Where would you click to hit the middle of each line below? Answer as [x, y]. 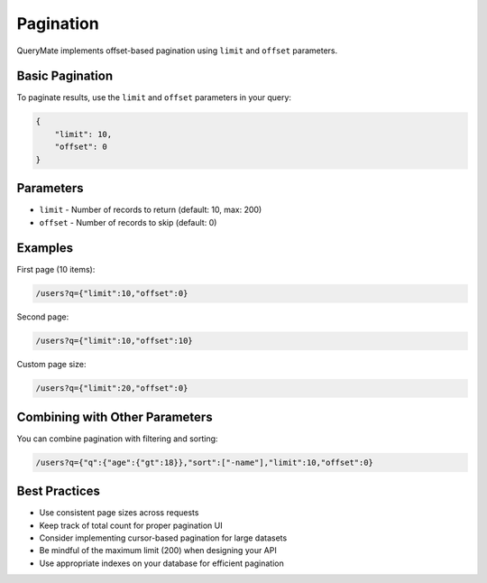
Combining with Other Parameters [115, 416]
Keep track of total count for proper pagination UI [131, 525]
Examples [45, 248]
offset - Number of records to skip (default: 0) [128, 222]
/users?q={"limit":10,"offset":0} [112, 294]
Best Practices [59, 491]
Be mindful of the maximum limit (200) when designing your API [158, 551]
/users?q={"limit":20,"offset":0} [112, 389]
